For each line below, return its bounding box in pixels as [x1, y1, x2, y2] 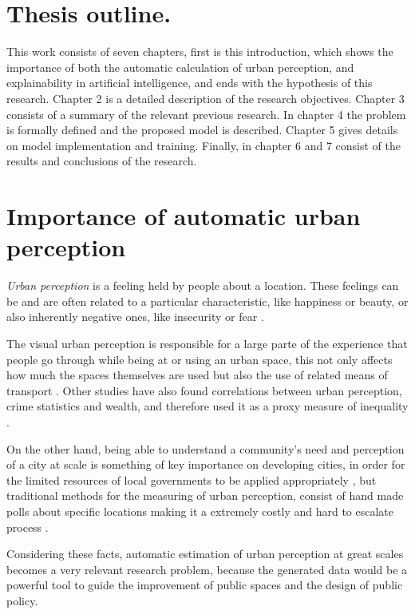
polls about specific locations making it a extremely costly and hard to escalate [6, 502, 394, 519]
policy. [6, 592, 38, 608]
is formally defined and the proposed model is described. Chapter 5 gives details [6, 121, 398, 138]
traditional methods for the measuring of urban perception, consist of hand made [6, 487, 404, 504]
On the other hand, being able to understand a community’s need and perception [6, 440, 405, 457]
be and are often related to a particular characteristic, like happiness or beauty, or [6, 292, 409, 309]
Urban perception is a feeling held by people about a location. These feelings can [6, 277, 399, 294]
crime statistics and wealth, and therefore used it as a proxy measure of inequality [6, 398, 409, 414]
